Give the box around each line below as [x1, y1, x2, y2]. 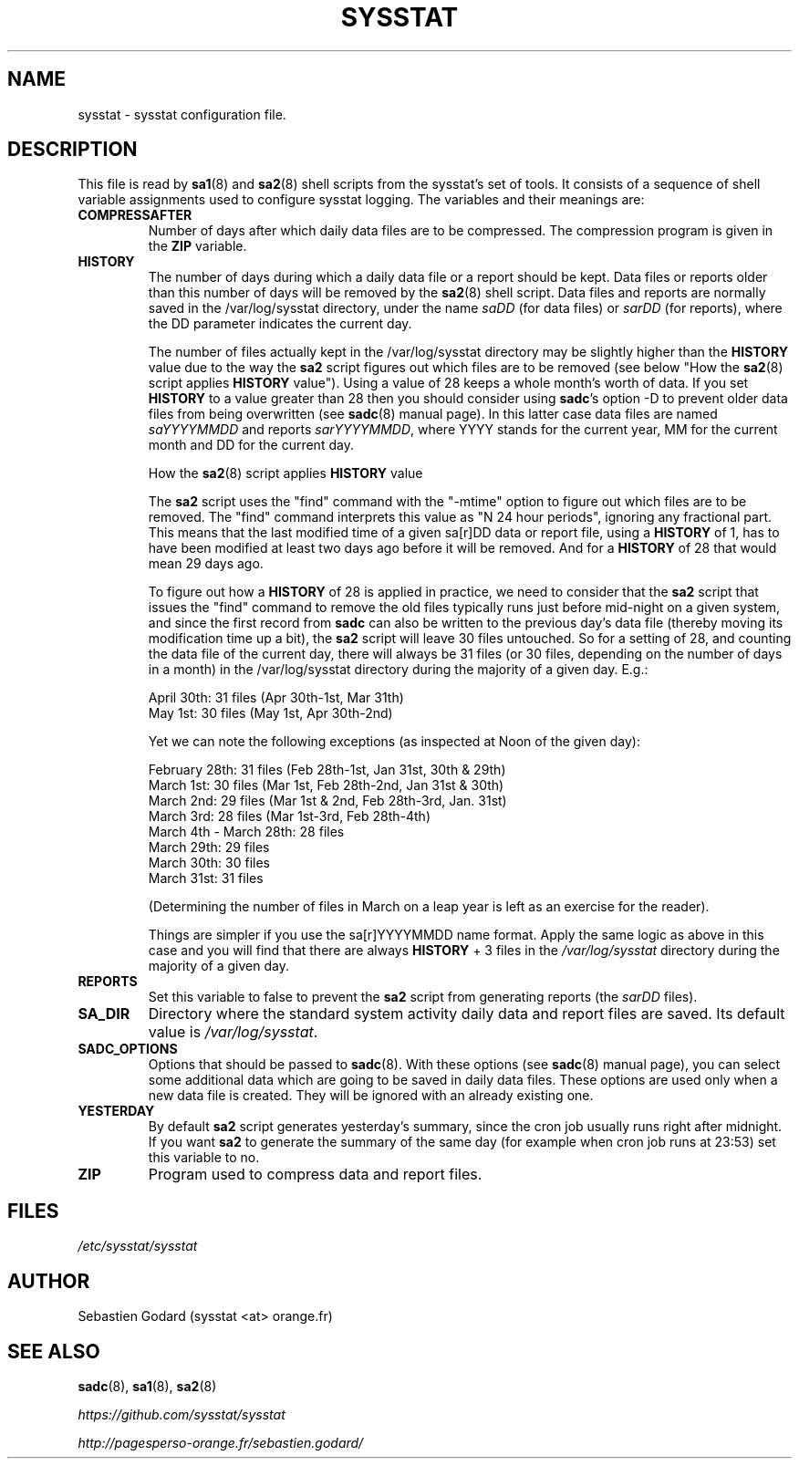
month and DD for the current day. [148, 437, 354, 453]
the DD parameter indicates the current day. [148, 316, 412, 332]
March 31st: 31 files [148, 870, 264, 887]
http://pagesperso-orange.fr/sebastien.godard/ [78, 1434, 364, 1450]
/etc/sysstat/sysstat [78, 1238, 198, 1254]
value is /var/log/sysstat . [148, 1023, 318, 1042]
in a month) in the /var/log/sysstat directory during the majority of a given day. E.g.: [148, 661, 649, 678]
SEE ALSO [7, 1339, 100, 1363]
